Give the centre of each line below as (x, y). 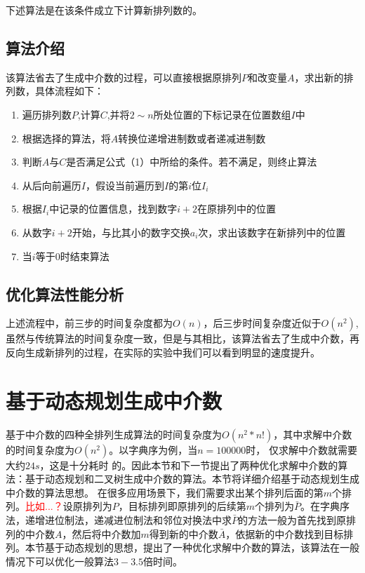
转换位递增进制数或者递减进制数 (192, 138)
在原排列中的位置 (237, 209)
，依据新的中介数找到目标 (285, 533)
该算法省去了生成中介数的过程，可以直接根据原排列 (124, 77)
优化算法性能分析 (65, 294)
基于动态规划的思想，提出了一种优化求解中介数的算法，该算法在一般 (202, 547)
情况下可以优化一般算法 (60, 561)
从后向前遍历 (52, 185)
